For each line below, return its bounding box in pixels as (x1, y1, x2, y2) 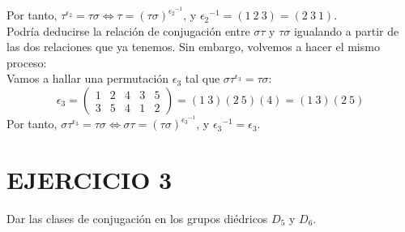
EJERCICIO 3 (6, 162, 173, 195)
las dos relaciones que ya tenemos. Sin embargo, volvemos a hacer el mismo (6, 38, 380, 55)
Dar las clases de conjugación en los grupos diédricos (6, 209, 268, 226)
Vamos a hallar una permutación (6, 70, 169, 87)
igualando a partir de (293, 22, 399, 39)
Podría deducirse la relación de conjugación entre (6, 22, 250, 39)
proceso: (6, 54, 47, 71)
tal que (185, 70, 220, 87)
